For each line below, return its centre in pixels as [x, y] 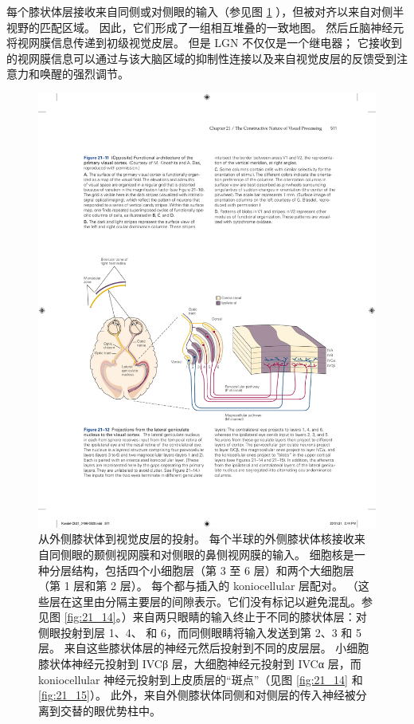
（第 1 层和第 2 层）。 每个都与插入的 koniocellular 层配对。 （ [198, 586]
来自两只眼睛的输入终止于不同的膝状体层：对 [250, 617]
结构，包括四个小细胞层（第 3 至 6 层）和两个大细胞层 [213, 570]
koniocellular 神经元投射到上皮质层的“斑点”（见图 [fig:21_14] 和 [201, 679]
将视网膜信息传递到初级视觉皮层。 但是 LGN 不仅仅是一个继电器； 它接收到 [204, 43]
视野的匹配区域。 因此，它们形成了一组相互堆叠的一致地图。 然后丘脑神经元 [205, 27]
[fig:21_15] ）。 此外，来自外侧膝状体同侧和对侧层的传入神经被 [197, 695]
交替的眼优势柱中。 [110, 710]
